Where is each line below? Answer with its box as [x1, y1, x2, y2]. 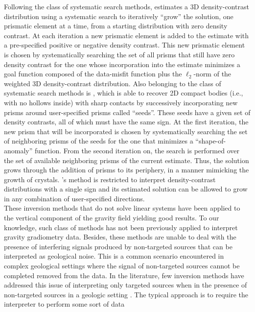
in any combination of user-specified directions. [4, 193, 145, 203]
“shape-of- [195, 136, 226, 146]
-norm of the [193, 69, 232, 79]
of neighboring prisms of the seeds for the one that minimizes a [4, 136, 193, 146]
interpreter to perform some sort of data [4, 299, 125, 309]
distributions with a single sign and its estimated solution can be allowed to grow [4, 184, 248, 194]
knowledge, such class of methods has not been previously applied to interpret [4, 222, 238, 232]
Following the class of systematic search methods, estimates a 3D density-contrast [4, 1, 249, 11]
